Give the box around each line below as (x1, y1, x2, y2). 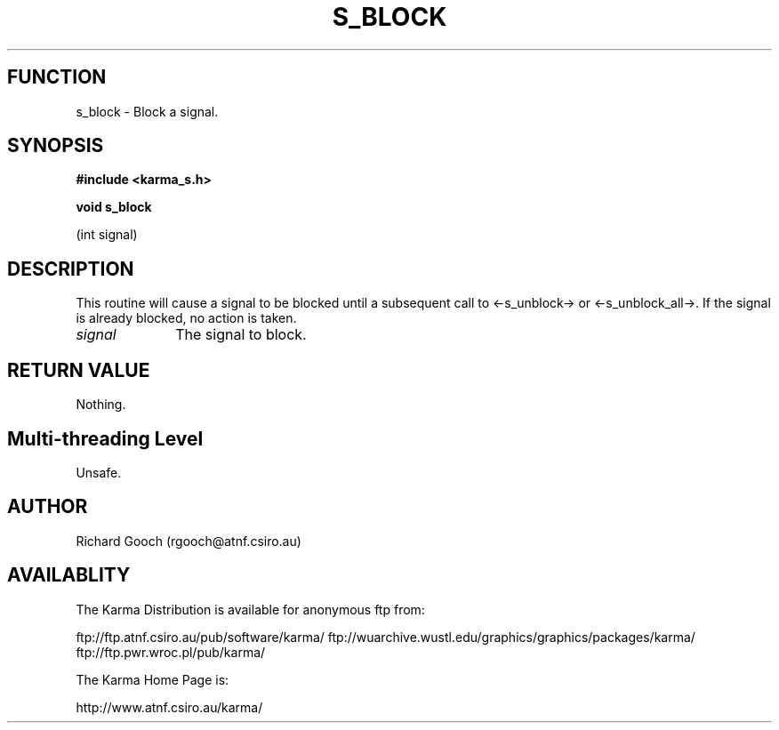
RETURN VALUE (7, 358, 150, 381)
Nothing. (76, 397, 126, 413)
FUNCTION (7, 66, 107, 89)
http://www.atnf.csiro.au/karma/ (76, 699, 263, 715)
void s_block (76, 199, 152, 215)
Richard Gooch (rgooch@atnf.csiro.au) (76, 533, 301, 549)
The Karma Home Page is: (76, 671, 229, 687)
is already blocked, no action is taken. (76, 310, 297, 326)
